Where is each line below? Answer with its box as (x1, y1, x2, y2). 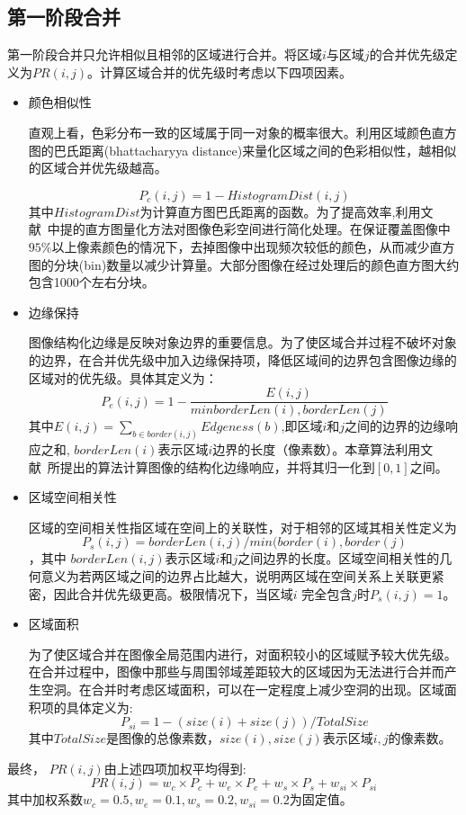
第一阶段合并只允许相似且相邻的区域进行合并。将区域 (7, 45, 322, 64)
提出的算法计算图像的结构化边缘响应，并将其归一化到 (59, 457, 375, 476)
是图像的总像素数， (105, 729, 220, 748)
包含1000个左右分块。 (28, 273, 155, 291)
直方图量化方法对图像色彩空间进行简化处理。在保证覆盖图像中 (85, 219, 451, 238)
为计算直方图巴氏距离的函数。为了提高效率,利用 (139, 202, 421, 220)
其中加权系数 (7, 790, 83, 809)
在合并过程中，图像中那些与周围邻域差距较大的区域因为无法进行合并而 (28, 662, 444, 681)
